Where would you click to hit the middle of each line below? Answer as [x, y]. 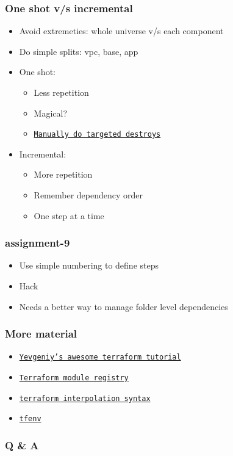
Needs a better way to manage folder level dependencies [124, 306]
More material [41, 334]
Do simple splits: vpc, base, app [79, 51]
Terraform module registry [74, 378]
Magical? [51, 113]
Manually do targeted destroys [97, 135]
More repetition [63, 174]
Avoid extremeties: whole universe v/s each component [121, 31]
